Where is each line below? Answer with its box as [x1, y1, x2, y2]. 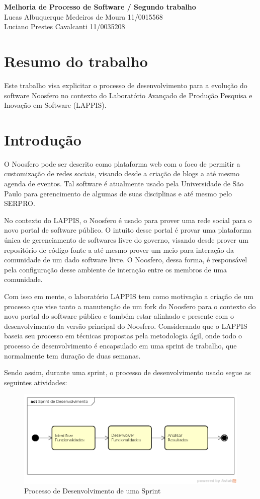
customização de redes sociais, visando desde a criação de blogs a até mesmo [4, 168, 240, 179]
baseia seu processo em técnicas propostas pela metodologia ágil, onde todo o [4, 330, 242, 341]
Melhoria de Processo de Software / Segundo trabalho [4, 2, 196, 12]
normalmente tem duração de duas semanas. [4, 350, 141, 361]
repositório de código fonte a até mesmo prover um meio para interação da [4, 244, 234, 255]
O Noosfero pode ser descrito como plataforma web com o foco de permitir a [4, 158, 240, 169]
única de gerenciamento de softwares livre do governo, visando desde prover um [4, 234, 248, 245]
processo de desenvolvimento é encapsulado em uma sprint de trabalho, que [4, 340, 237, 350]
